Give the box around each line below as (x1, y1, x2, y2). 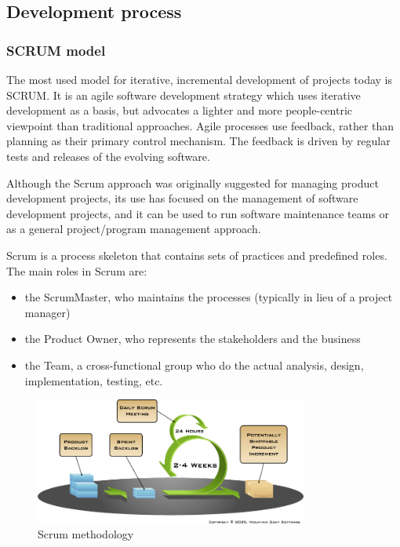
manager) (24, 304, 71, 320)
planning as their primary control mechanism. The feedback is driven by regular (6, 133, 391, 149)
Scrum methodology (38, 526, 134, 542)
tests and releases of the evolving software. (6, 148, 210, 164)
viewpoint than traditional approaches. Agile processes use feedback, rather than (6, 117, 395, 133)
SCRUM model (6, 40, 106, 60)
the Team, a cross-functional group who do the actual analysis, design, (24, 356, 364, 373)
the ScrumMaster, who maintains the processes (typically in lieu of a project (24, 289, 393, 305)
